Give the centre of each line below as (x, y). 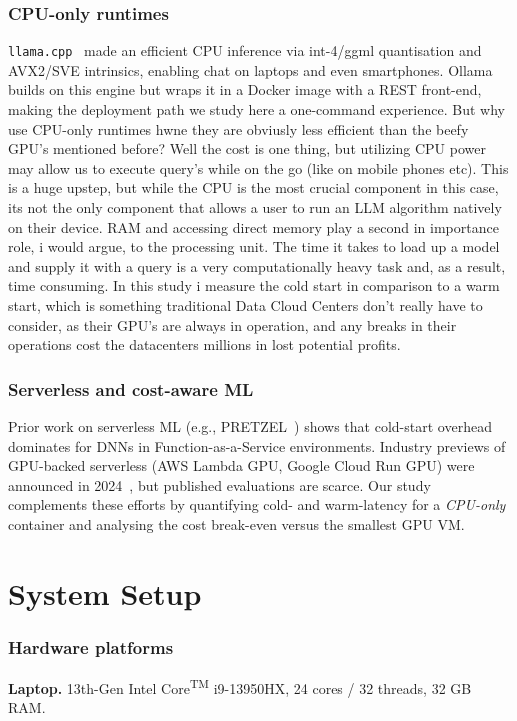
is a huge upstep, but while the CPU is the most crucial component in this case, (253, 187)
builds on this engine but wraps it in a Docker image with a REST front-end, (245, 89)
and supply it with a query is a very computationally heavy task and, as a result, (257, 265)
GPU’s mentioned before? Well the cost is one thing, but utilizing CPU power (247, 148)
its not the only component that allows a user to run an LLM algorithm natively (255, 207)
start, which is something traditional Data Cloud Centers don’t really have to (245, 305)
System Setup (105, 592)
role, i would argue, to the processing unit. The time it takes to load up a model (254, 246)
